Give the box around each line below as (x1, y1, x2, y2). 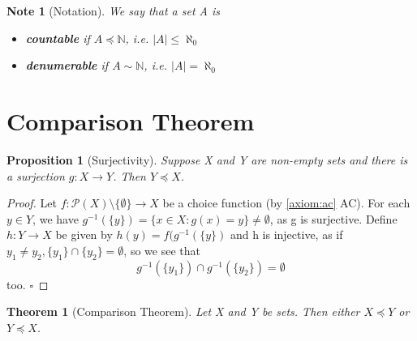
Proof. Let (6, 194, 57, 211)
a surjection (6, 167, 65, 184)
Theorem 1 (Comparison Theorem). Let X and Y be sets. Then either (6, 303, 360, 320)
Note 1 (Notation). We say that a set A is (6, 2, 220, 19)
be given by (55, 226, 113, 243)
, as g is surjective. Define (269, 210, 398, 227)
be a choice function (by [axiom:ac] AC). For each (162, 194, 411, 211)
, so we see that (123, 241, 200, 258)
